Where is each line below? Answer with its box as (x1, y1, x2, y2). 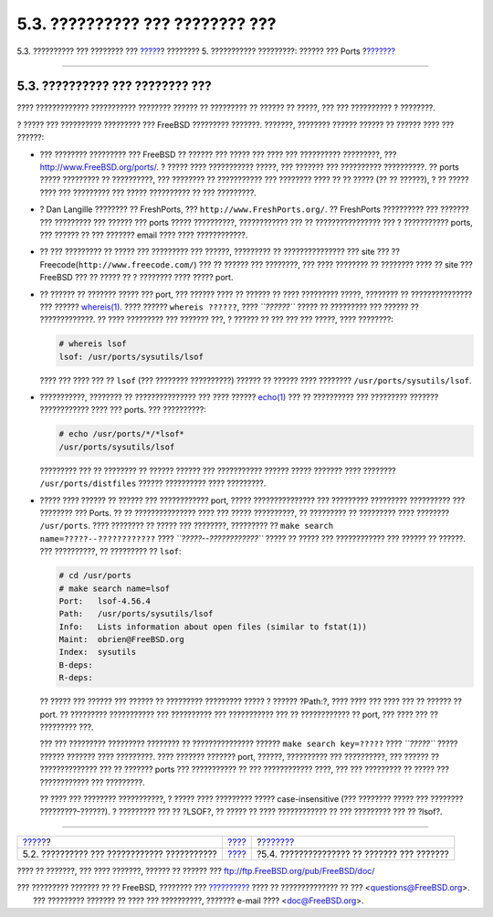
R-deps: (58, 672, 93, 683)
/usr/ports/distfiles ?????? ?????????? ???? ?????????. (39, 478, 267, 489)
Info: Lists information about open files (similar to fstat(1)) (58, 621, 368, 632)
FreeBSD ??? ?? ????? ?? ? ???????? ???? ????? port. (39, 272, 234, 283)
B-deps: (58, 659, 93, 670)
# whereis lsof (58, 339, 127, 349)
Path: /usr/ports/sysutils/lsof (58, 608, 214, 619)
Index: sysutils (58, 647, 137, 658)
